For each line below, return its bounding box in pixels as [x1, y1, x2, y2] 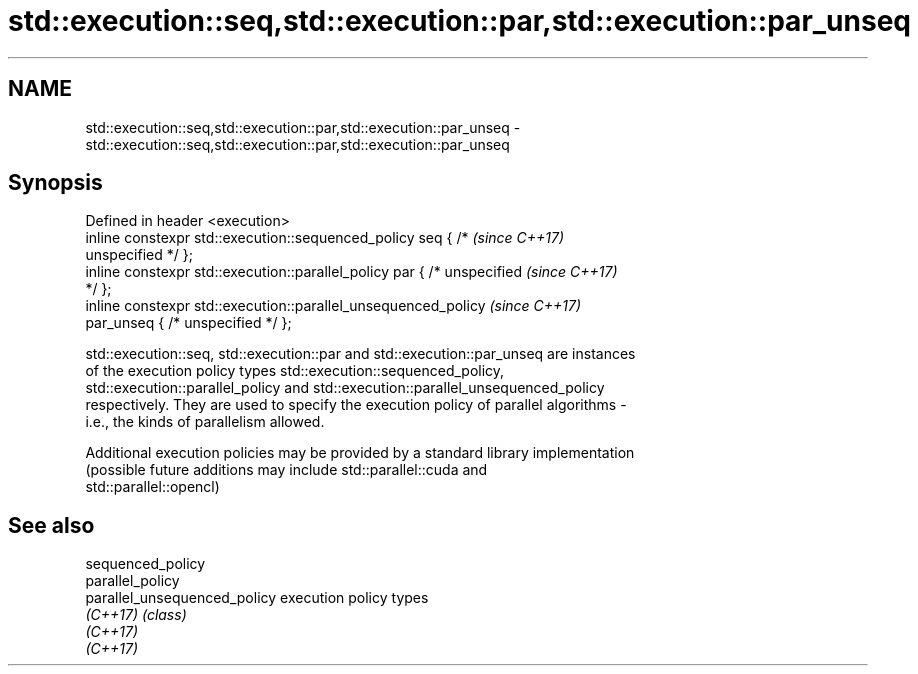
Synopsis [8, 170, 103, 196]
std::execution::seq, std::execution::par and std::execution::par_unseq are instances [85, 345, 636, 363]
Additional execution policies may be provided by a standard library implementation [85, 444, 635, 462]
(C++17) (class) [85, 606, 187, 624]
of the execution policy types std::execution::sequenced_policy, [85, 362, 505, 380]
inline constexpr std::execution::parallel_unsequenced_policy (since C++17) [85, 297, 582, 315]
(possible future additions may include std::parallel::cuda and [85, 461, 488, 479]
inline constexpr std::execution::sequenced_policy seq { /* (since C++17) [85, 229, 565, 247]
